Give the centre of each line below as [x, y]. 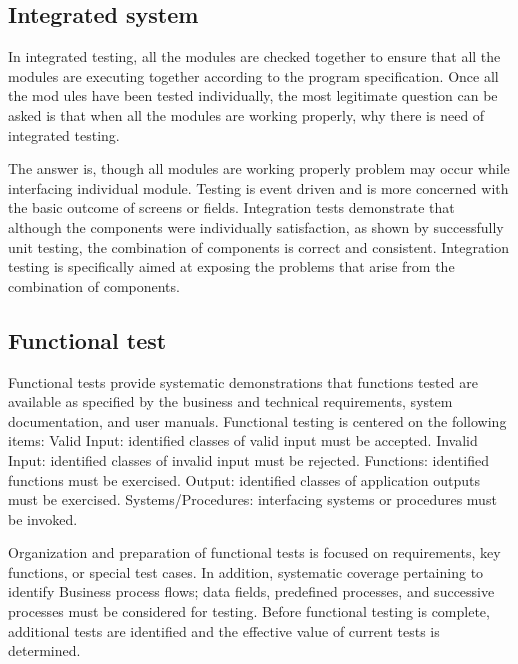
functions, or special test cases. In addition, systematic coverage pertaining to [246, 571]
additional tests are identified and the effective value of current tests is [224, 630]
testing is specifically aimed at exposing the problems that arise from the [231, 266]
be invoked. [43, 518]
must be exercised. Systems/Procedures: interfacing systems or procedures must [252, 499]
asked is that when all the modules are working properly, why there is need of [246, 114]
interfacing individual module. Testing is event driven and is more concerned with [258, 187]
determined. [44, 650]
